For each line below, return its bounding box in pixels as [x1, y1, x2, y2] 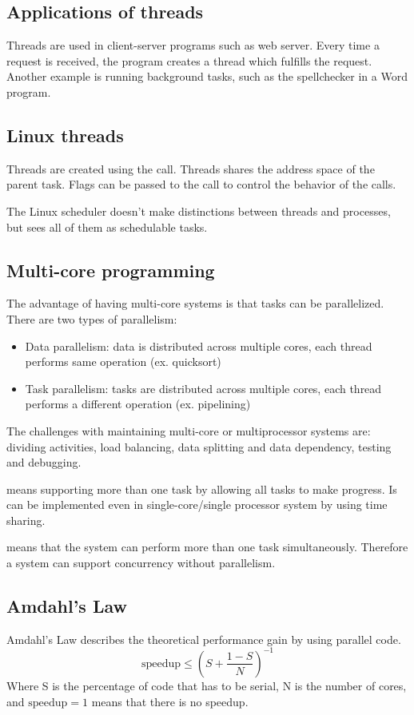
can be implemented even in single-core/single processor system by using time [6, 496, 388, 513]
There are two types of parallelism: [6, 310, 177, 327]
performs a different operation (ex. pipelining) [25, 395, 251, 412]
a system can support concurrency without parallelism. [6, 554, 276, 571]
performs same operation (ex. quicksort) [25, 353, 221, 370]
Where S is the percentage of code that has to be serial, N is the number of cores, [6, 677, 407, 693]
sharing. [6, 511, 46, 528]
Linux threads [6, 122, 124, 147]
